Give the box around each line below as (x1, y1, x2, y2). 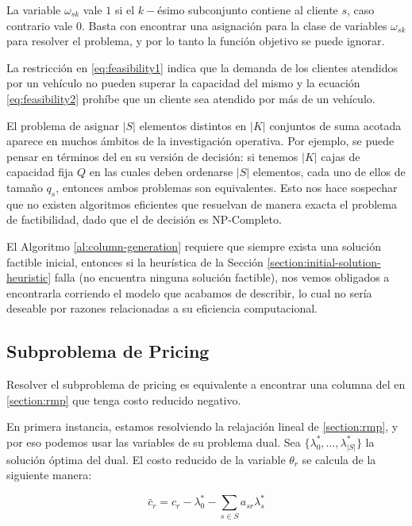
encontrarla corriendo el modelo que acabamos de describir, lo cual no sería (6, 284, 372, 301)
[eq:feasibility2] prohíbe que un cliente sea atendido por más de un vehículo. (6, 90, 375, 106)
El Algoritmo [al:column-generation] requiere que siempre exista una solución (6, 237, 381, 254)
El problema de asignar (6, 117, 119, 133)
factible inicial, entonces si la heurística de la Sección (6, 253, 264, 270)
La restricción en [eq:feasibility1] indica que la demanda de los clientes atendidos (6, 59, 398, 75)
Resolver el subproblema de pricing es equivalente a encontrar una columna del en (6, 376, 406, 393)
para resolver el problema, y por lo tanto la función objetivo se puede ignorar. (6, 33, 385, 49)
